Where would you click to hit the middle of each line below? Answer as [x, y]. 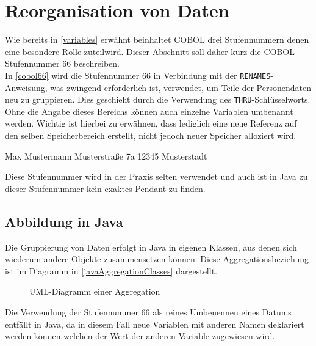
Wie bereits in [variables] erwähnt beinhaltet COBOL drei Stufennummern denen [157, 39]
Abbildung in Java [64, 221]
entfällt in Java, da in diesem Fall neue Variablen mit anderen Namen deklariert [155, 324]
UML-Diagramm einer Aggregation [95, 291]
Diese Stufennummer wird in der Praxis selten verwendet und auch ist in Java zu [156, 176]
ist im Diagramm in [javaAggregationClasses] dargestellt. [111, 271]
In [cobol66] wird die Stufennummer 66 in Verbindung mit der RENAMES [138, 75]
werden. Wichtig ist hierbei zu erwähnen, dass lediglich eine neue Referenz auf [151, 123]
